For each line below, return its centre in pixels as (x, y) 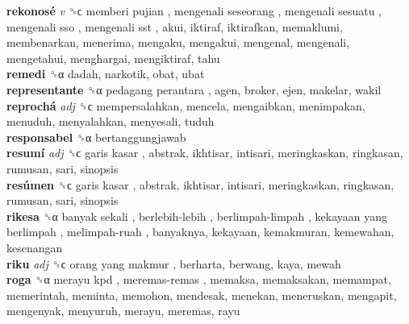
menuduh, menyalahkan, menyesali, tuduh (111, 121)
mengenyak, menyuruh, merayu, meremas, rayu (123, 311)
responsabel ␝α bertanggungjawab (96, 137)
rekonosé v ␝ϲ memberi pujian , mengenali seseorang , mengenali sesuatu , (194, 10)
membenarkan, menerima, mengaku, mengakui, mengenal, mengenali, (178, 42)
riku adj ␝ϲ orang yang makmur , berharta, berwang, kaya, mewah (174, 263)
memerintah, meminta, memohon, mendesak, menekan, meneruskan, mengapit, (202, 295)
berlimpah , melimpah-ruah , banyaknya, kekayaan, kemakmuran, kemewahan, (200, 232)
